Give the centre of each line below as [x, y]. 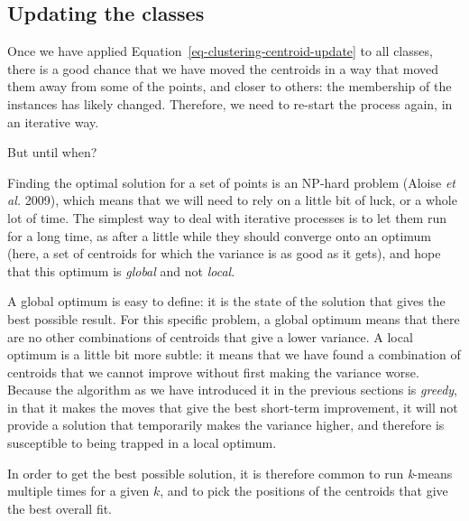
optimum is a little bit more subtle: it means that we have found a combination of [234, 354]
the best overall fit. [60, 508]
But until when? [52, 152]
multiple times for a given [78, 491]
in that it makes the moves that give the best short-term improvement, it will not [233, 407]
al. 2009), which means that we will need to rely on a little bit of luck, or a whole [232, 200]
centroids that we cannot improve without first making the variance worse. [213, 372]
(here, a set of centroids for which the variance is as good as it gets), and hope [224, 253]
